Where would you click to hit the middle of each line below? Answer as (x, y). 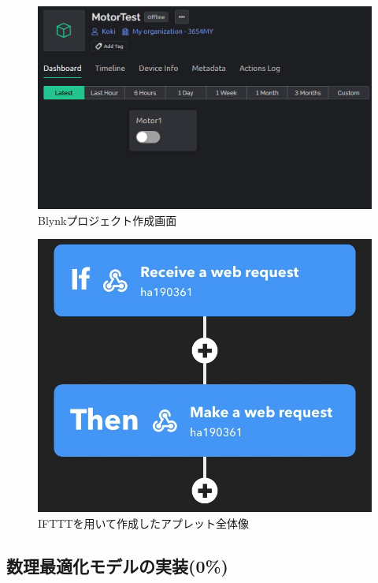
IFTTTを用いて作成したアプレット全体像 (144, 523)
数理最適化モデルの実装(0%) (117, 566)
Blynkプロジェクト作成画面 (107, 220)
